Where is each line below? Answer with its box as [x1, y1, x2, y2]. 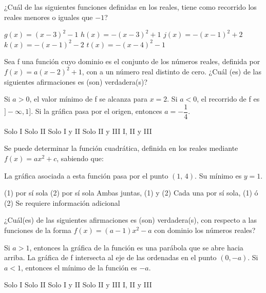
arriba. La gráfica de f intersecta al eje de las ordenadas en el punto [4, 252, 217, 263]
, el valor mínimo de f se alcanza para [29, 93, 147, 104]
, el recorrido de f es [197, 93, 260, 104]
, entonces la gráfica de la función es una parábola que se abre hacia [29, 242, 243, 252]
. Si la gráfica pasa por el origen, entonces [31, 106, 162, 116]
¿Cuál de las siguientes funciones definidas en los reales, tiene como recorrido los [4, 2, 257, 12]
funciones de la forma [4, 224, 71, 235]
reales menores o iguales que [4, 11, 93, 22]
